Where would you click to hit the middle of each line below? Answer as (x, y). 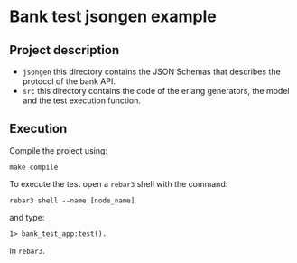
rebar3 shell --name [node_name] (72, 201)
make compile (34, 167)
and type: (27, 217)
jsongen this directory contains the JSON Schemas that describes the (152, 71)
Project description (65, 50)
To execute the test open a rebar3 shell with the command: (119, 183)
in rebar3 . (27, 250)
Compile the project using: (59, 150)
